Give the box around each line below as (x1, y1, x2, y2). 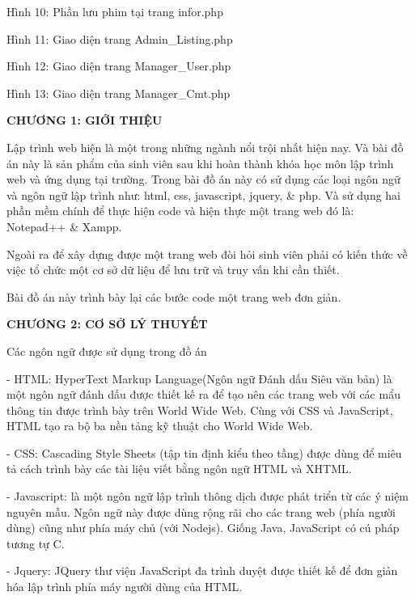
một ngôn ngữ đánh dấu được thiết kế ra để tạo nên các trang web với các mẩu (6, 386, 400, 403)
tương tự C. (6, 535, 65, 551)
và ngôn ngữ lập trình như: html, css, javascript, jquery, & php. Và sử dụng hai (6, 186, 401, 203)
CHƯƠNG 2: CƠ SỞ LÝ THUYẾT (6, 315, 208, 332)
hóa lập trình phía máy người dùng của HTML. (6, 578, 243, 595)
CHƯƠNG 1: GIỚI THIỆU (6, 112, 163, 129)
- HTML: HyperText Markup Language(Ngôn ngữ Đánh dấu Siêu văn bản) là (6, 370, 392, 387)
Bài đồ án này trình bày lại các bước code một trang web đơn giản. (6, 288, 341, 305)
